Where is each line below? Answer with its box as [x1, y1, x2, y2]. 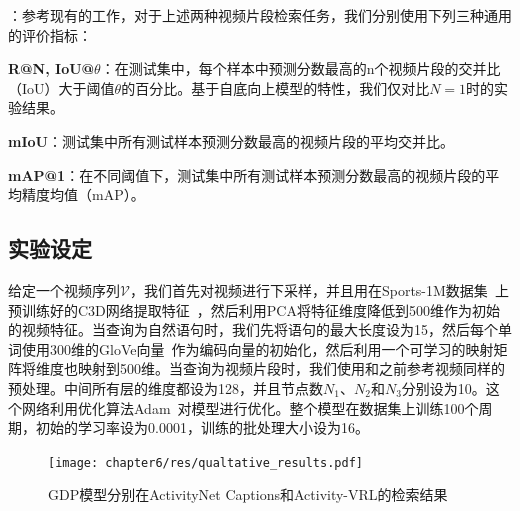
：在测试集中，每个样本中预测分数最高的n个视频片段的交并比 [100, 58, 501, 79]
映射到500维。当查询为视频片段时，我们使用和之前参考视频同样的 [77, 358, 505, 379]
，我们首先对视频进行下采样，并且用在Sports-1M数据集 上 [129, 279, 509, 300]
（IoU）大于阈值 [8, 77, 115, 98]
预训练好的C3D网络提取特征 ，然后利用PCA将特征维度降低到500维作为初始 [8, 299, 500, 320]
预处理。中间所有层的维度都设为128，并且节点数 [8, 377, 323, 398]
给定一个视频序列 [8, 279, 120, 300]
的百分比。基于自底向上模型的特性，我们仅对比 [121, 77, 430, 98]
